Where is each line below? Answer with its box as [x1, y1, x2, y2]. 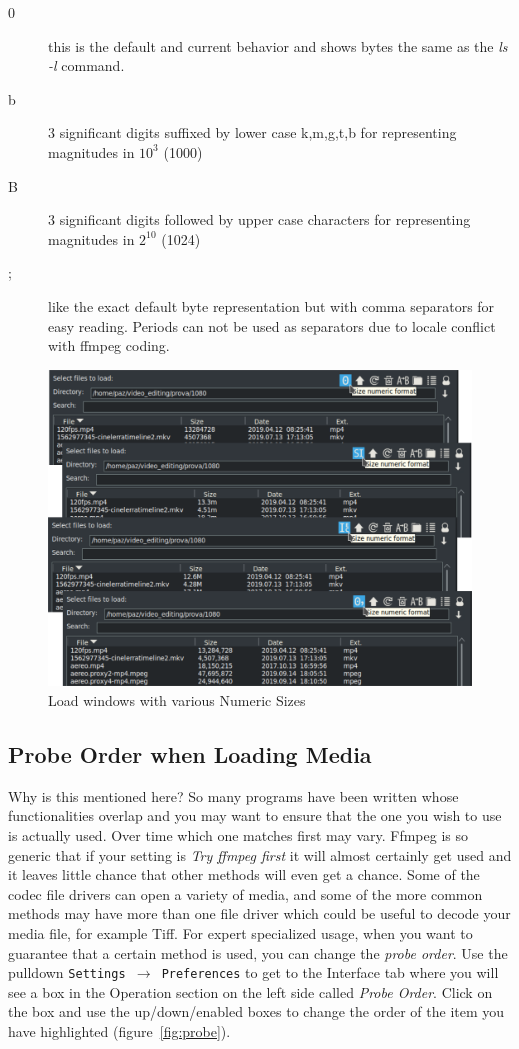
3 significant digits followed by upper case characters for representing [48, 209, 471, 230]
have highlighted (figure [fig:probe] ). [8, 1021, 231, 1042]
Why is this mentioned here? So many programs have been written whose [8, 785, 459, 806]
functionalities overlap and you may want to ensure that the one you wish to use [8, 805, 502, 826]
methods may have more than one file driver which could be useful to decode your [8, 903, 511, 924]
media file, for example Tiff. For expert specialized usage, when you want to [8, 923, 473, 944]
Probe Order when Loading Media [8, 739, 372, 770]
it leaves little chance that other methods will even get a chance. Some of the [8, 864, 480, 885]
